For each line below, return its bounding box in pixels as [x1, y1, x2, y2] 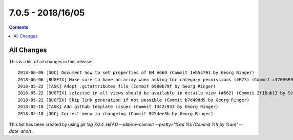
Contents [9, 24, 29, 30]
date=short [9, 128, 32, 134]
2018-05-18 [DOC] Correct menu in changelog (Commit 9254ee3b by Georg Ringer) [18, 111, 213, 116]
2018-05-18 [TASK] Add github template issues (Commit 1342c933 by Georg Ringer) [18, 104, 219, 109]
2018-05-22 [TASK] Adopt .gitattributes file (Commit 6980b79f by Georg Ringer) [18, 84, 216, 89]
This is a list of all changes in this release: [9, 58, 93, 64]
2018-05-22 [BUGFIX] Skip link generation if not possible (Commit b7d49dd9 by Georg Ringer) [18, 97, 250, 103]
